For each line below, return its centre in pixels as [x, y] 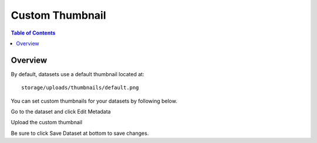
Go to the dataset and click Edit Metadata [61, 112]
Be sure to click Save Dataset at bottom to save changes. [80, 133]
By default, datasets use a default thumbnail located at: [77, 74]
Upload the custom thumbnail [46, 122]
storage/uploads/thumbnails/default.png [80, 88]
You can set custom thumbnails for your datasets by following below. [94, 101]
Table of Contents [33, 33]
